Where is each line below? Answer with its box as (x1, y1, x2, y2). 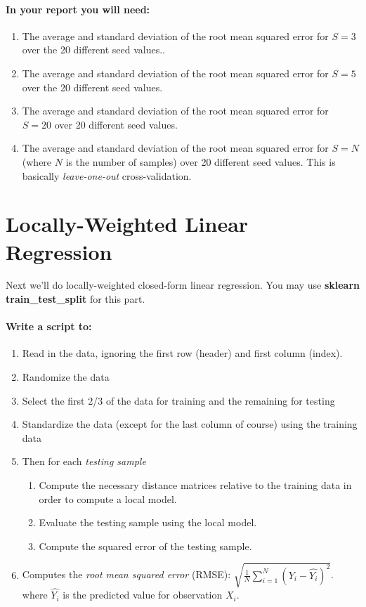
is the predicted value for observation (63, 587, 223, 602)
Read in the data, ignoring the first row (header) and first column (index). (22, 346, 343, 360)
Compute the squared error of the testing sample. (39, 538, 252, 553)
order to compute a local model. (39, 491, 177, 506)
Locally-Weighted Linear (6, 209, 249, 238)
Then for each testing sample (22, 454, 146, 469)
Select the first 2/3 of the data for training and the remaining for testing (22, 393, 335, 407)
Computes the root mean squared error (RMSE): (22, 567, 231, 582)
